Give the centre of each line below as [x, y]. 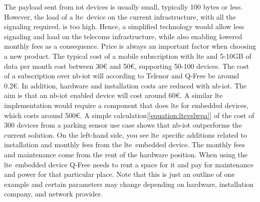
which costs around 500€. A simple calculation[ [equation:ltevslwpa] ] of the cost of [129, 115]
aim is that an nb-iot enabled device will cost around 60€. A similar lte [113, 95]
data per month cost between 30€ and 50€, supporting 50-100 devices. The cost [126, 66]
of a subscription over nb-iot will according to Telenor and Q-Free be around [122, 76]
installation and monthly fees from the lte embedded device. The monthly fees [124, 144]
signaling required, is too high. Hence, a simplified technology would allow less [124, 26]
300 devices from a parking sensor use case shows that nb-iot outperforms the [123, 125]
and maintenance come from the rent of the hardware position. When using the [126, 154]
